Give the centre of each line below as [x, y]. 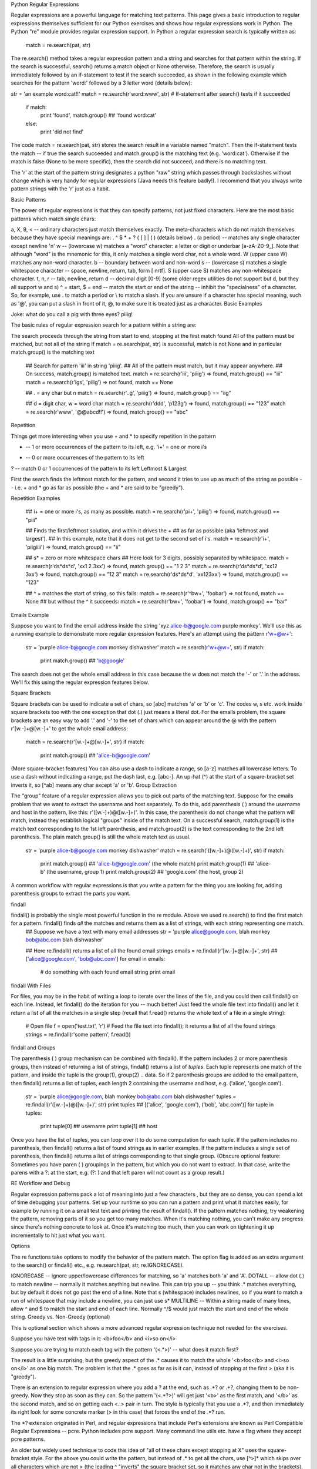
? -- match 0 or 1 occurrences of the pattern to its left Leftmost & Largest [99, 468]
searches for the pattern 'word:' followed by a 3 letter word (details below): [102, 83]
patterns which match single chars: [53, 219]
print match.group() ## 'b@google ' [82, 660]
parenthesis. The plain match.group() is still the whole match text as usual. [101, 837]
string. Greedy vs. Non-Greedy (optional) [60, 1317]
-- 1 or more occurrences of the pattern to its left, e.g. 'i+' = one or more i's [116, 447]
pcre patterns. [28, 1439]
